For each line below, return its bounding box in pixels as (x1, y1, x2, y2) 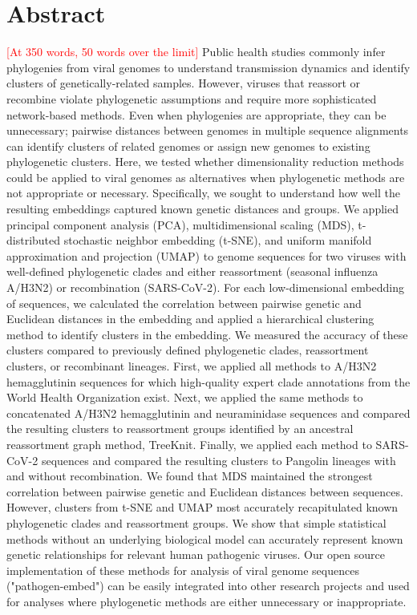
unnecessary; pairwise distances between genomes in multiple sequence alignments (6, 122, 409, 139)
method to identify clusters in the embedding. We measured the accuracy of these (6, 326, 408, 342)
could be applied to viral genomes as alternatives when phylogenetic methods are (6, 168, 405, 185)
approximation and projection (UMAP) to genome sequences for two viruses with (6, 247, 407, 264)
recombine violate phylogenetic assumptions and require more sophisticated (6, 90, 377, 107)
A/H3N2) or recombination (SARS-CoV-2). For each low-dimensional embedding (6, 279, 405, 296)
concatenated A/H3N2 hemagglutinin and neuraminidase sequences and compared (6, 404, 411, 421)
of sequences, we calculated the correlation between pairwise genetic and (6, 294, 362, 311)
